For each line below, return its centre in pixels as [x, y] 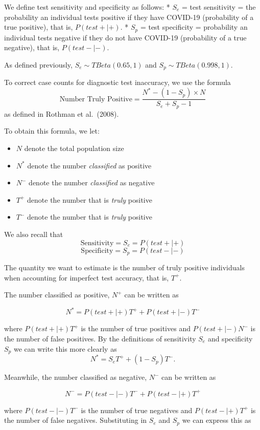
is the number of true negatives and [137, 410]
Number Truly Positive [96, 99]
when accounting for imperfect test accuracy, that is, [87, 277]
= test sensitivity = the [219, 7]
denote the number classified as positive [89, 165]
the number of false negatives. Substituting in [76, 420]
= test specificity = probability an [194, 27]
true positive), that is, [39, 27]
